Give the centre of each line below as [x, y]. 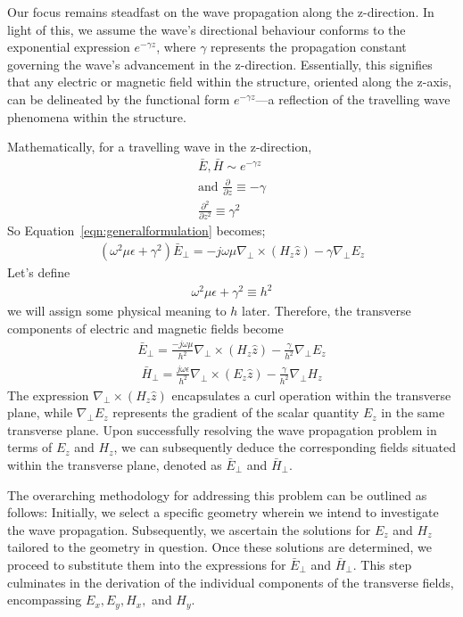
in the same [413, 412]
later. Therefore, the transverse [327, 311]
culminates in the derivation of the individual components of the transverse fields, [231, 582]
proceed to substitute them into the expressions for [147, 564]
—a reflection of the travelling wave [353, 99]
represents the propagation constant [309, 47]
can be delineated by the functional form [119, 99]
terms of [30, 447]
